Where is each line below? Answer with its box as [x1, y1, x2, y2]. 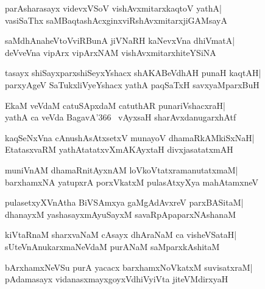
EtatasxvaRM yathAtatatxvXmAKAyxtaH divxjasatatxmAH [5, 143, 233, 156]
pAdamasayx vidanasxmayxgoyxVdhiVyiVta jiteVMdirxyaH [5, 273, 228, 285]
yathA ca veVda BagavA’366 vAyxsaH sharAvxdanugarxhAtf [5, 111, 236, 124]
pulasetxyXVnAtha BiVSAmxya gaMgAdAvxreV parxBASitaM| [5, 196, 244, 209]
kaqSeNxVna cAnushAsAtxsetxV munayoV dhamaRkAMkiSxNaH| [5, 131, 255, 144]
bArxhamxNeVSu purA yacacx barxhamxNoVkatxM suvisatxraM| [5, 260, 253, 273]
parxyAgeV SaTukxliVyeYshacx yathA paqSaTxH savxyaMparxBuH [5, 78, 260, 91]
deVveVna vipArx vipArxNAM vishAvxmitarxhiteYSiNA [5, 46, 216, 58]
